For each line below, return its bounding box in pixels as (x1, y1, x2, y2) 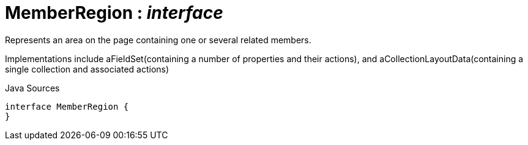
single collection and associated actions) (5, 63, 169, 74)
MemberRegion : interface (5, 2, 223, 23)
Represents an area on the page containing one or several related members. (5, 34, 311, 45)
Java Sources (5, 82, 60, 93)
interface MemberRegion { (5, 101, 129, 111)
